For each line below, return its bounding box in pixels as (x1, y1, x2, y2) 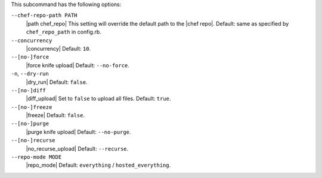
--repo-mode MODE (11, 154, 62, 161)
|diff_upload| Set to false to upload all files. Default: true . (26, 95, 171, 102)
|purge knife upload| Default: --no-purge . (26, 128, 131, 135)
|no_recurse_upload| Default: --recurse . (26, 145, 129, 152)
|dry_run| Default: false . (26, 78, 88, 86)
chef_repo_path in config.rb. (26, 29, 101, 36)
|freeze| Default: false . (26, 112, 85, 119)
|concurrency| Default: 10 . (26, 45, 91, 52)
